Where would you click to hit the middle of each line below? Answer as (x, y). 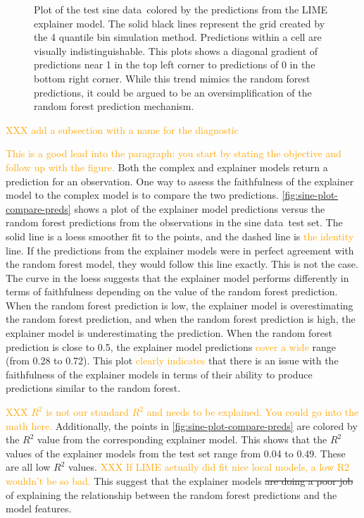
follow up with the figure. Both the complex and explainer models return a (167, 167)
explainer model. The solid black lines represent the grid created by (180, 23)
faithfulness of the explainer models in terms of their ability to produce (159, 374)
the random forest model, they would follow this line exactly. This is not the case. (182, 264)
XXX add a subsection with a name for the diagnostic (122, 129)
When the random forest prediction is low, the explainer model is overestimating (180, 305)
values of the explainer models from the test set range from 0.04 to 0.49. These (176, 453)
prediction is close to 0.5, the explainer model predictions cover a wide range (171, 346)
